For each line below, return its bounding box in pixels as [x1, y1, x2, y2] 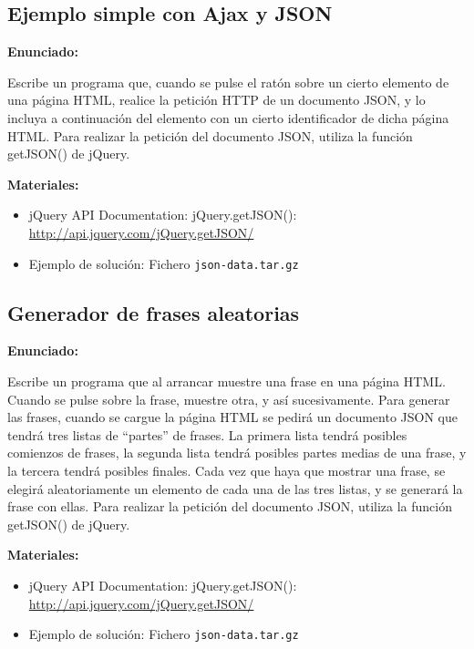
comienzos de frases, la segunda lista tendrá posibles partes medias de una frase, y [7, 443, 467, 462]
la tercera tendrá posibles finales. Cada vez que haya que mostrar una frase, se [7, 460, 446, 479]
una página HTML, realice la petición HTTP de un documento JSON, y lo [7, 90, 426, 109]
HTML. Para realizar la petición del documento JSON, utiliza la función [7, 126, 413, 145]
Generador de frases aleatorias [7, 298, 300, 326]
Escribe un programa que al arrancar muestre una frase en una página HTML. [7, 372, 446, 390]
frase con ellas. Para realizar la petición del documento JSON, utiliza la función [7, 497, 452, 516]
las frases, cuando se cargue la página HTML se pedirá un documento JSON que [7, 407, 458, 427]
